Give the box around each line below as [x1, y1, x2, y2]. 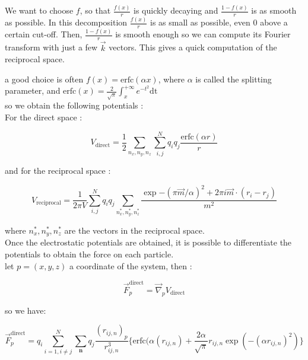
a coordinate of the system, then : [69, 259, 192, 272]
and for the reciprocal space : [5, 164, 111, 177]
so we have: [5, 304, 46, 316]
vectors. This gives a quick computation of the [109, 41, 277, 53]
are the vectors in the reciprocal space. [64, 224, 205, 236]
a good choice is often [5, 72, 84, 85]
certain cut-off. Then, [5, 28, 82, 40]
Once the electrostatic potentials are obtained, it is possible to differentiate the [5, 236, 292, 249]
